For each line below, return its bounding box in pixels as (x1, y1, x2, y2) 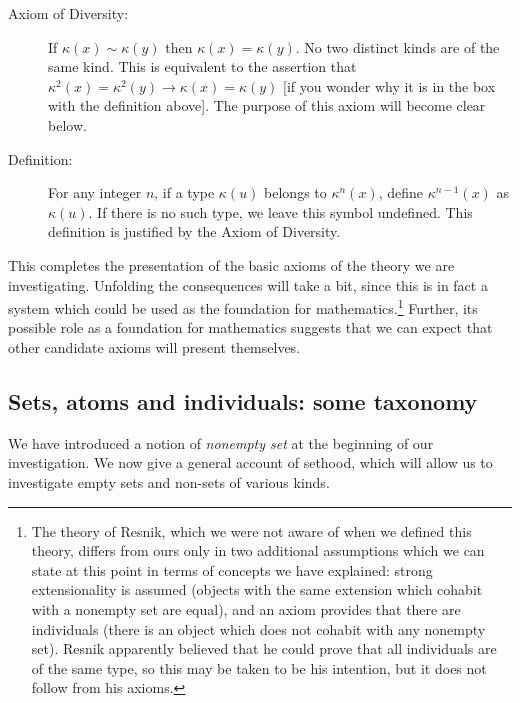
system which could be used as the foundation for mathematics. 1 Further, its (8, 295, 478, 318)
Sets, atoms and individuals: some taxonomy (8, 385, 478, 416)
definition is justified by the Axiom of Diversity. (48, 221, 341, 242)
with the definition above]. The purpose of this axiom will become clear (48, 95, 486, 116)
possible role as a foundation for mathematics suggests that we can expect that (8, 317, 493, 338)
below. (48, 114, 87, 135)
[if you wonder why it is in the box (283, 75, 496, 96)
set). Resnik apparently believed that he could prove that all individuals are (31, 638, 497, 659)
